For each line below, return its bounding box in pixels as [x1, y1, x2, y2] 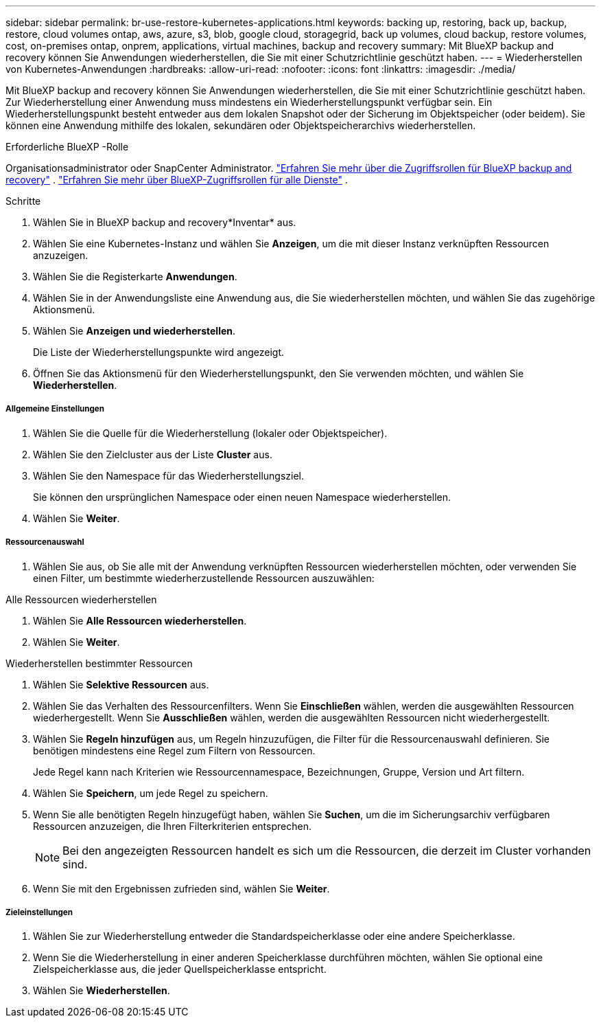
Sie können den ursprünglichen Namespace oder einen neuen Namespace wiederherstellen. [33, 491, 451, 503]
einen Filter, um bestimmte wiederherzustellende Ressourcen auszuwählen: [33, 572, 375, 584]
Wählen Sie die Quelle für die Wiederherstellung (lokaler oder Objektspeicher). [33, 427, 388, 439]
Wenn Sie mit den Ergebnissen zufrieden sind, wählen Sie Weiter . [33, 882, 330, 895]
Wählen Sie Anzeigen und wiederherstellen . [33, 325, 236, 337]
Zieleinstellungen [5, 907, 73, 917]
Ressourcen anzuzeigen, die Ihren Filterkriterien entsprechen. [33, 820, 311, 832]
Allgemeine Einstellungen [5, 404, 104, 414]
